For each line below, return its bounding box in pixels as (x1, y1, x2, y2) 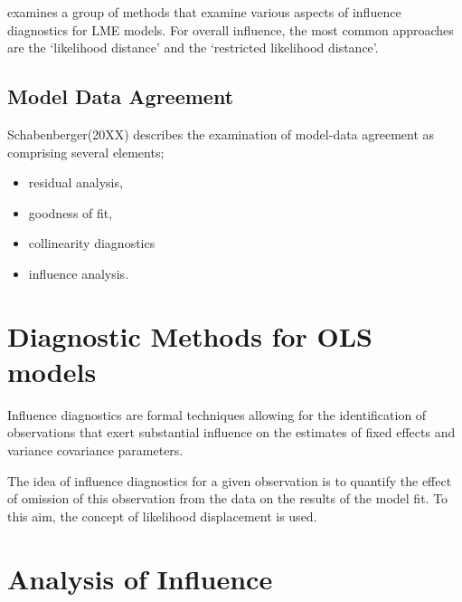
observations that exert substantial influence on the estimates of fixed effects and (7, 423, 456, 442)
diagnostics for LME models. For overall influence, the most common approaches (7, 20, 454, 39)
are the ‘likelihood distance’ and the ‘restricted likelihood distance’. (7, 38, 379, 57)
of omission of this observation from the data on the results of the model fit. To (7, 489, 448, 508)
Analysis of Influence (7, 559, 273, 597)
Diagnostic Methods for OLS (7, 317, 373, 354)
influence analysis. (28, 263, 129, 282)
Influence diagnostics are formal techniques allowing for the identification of (7, 405, 427, 424)
